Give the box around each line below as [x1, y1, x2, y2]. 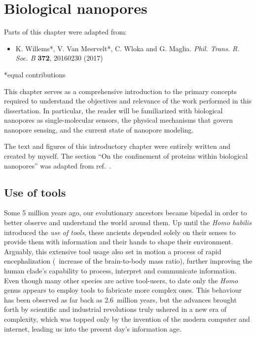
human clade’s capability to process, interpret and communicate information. [4, 266, 237, 276]
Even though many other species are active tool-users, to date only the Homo [4, 275, 238, 285]
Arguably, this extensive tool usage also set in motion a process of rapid [4, 246, 221, 256]
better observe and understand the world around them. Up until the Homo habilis [4, 217, 252, 228]
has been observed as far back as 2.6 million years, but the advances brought [4, 294, 237, 304]
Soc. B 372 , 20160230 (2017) [15, 53, 103, 63]
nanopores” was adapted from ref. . [4, 160, 111, 170]
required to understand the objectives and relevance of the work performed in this [4, 96, 252, 106]
